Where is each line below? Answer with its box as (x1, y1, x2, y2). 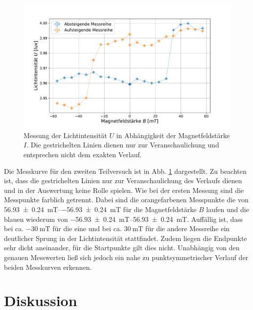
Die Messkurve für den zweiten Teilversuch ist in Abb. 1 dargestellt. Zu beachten (4, 166, 247, 176)
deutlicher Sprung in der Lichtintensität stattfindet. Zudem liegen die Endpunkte (4, 233, 247, 243)
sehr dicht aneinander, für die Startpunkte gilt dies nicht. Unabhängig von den (4, 242, 240, 253)
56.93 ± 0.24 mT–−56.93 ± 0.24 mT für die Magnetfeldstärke (4, 204, 197, 214)
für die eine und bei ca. (52, 223, 122, 234)
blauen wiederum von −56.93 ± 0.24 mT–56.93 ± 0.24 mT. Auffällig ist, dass (4, 214, 243, 224)
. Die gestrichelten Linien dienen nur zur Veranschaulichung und (26, 140, 219, 150)
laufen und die (206, 204, 249, 214)
